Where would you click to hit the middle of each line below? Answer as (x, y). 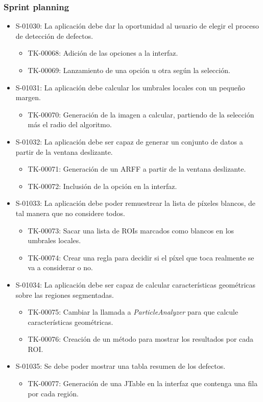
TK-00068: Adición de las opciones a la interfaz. (103, 53)
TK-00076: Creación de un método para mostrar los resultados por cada (141, 339)
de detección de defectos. (54, 36)
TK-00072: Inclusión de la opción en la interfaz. (102, 186)
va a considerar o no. (60, 267)
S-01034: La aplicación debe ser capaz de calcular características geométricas (136, 284)
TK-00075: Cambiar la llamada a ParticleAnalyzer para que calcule (133, 312)
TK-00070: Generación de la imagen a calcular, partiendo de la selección (141, 114)
